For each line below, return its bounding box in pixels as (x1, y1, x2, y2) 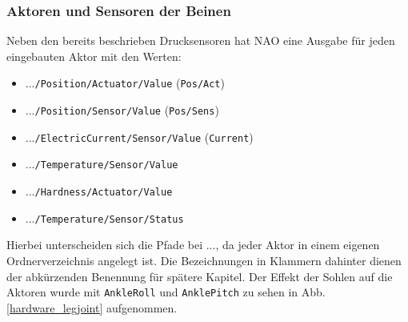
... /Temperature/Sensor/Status (25, 209, 184, 226)
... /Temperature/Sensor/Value (25, 155, 178, 172)
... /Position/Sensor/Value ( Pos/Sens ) (25, 102, 219, 119)
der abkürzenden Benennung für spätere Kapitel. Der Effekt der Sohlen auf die (6, 268, 393, 284)
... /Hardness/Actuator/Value (25, 183, 173, 199)
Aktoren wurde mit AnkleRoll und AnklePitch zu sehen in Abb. (6, 284, 326, 300)
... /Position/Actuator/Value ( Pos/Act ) (25, 74, 225, 91)
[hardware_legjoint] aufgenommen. (6, 299, 178, 316)
